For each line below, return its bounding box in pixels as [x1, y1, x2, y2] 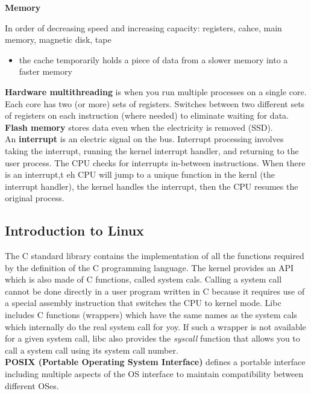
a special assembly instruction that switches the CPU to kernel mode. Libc [5, 296, 281, 309]
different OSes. [5, 379, 59, 392]
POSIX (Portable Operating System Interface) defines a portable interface [5, 355, 306, 368]
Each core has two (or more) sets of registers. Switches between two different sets [5, 97, 305, 110]
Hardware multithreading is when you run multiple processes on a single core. [5, 85, 307, 98]
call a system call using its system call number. [5, 343, 178, 356]
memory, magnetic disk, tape [5, 33, 112, 46]
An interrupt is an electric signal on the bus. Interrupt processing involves [5, 133, 284, 145]
